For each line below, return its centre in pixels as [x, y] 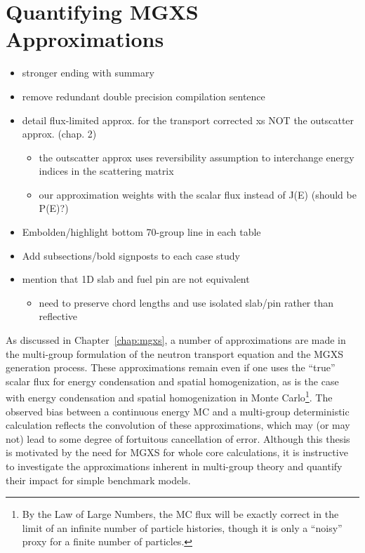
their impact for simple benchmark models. [98, 480]
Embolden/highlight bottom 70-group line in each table [141, 232]
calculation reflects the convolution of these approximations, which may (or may [178, 425]
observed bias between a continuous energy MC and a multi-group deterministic [178, 411]
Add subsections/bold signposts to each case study [131, 255]
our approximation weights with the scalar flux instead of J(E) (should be [198, 194]
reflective [58, 316]
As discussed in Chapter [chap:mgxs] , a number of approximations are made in [176, 340]
